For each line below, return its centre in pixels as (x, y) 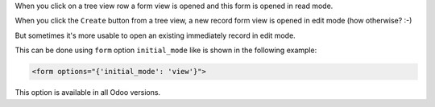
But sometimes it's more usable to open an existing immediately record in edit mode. (155, 35)
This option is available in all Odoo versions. (88, 93)
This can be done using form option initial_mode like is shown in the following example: (166, 50)
